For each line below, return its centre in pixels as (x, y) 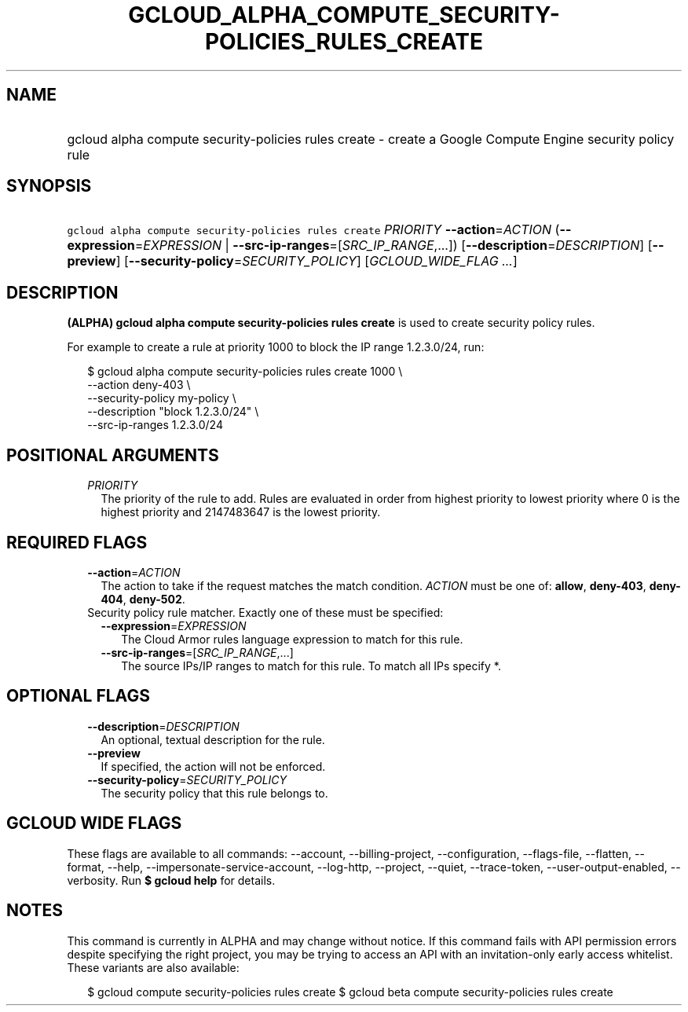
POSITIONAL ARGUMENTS (113, 455)
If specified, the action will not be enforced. (213, 766)
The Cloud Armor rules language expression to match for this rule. (292, 639)
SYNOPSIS (49, 186)
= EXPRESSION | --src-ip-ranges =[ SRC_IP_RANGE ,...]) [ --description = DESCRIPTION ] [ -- (399, 246)
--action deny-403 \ (139, 385)
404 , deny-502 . (143, 599)
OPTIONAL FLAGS (78, 696)
